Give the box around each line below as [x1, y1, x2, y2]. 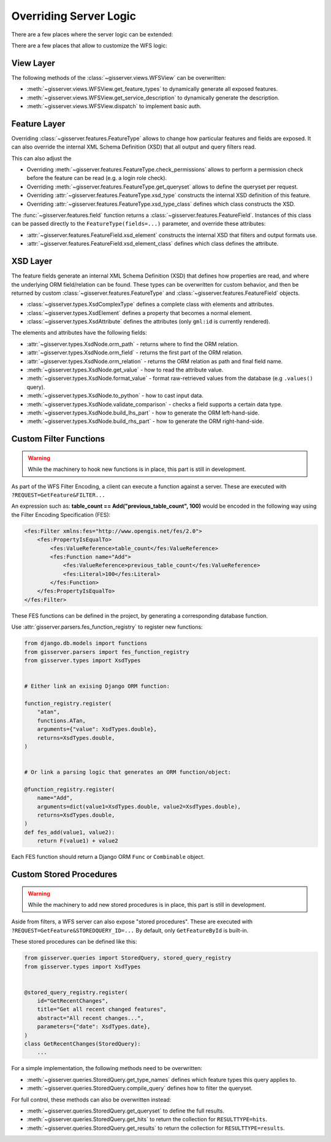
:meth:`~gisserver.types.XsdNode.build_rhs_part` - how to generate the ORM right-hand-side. [26, 418, 264, 425]
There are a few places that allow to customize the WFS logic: [11, 42, 168, 49]
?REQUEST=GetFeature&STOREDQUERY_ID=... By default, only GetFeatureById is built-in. [11, 926, 249, 934]
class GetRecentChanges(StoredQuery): [24, 1041, 141, 1047]
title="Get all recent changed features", [37, 1006, 167, 1013]
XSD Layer [11, 256, 53, 266]
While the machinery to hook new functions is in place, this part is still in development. [28, 465, 246, 473]
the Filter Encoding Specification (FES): [11, 511, 111, 518]
